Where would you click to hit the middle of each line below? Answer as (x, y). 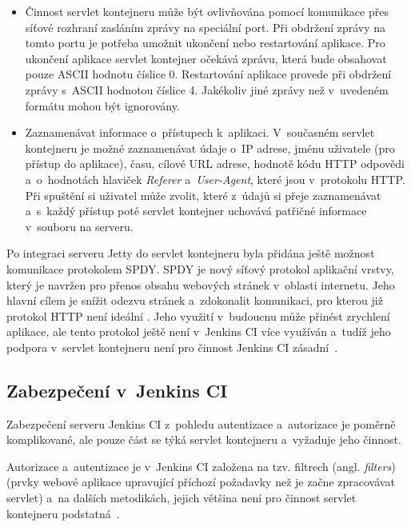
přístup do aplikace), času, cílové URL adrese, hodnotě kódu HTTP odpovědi (215, 164)
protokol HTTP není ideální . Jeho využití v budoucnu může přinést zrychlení (198, 315)
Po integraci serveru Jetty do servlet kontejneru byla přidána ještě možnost (191, 253)
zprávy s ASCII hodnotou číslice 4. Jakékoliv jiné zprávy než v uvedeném (207, 89)
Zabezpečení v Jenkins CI (117, 390)
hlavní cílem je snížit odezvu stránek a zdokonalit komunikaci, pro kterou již (195, 300)
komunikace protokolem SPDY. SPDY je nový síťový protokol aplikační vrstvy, (200, 268)
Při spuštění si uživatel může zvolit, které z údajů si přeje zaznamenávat (203, 195)
